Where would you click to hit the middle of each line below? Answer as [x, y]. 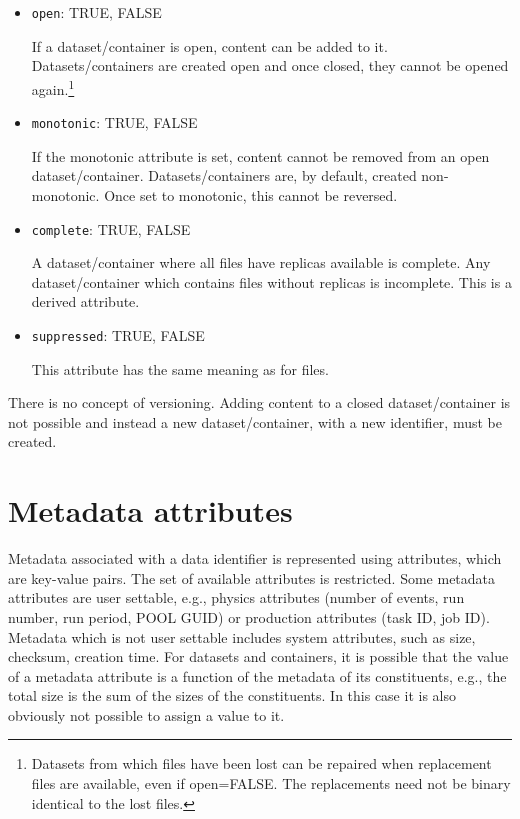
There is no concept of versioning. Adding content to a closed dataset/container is [259, 402]
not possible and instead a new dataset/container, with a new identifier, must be [255, 421]
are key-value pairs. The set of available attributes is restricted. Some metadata [252, 577]
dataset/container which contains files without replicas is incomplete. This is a [271, 281]
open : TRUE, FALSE [96, 12]
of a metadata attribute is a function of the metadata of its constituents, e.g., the [257, 675]
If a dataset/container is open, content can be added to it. [209, 45]
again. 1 [53, 87]
